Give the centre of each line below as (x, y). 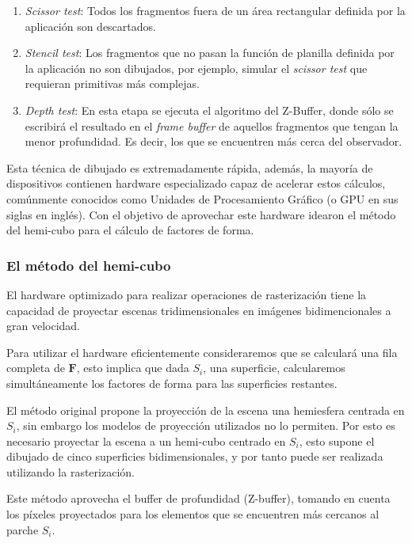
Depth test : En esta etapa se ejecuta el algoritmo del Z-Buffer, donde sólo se (209, 110)
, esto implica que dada (133, 368)
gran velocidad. (44, 326)
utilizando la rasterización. (71, 471)
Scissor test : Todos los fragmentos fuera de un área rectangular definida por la (215, 10)
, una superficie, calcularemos (274, 368)
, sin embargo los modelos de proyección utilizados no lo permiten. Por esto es (206, 425)
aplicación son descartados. (90, 26)
